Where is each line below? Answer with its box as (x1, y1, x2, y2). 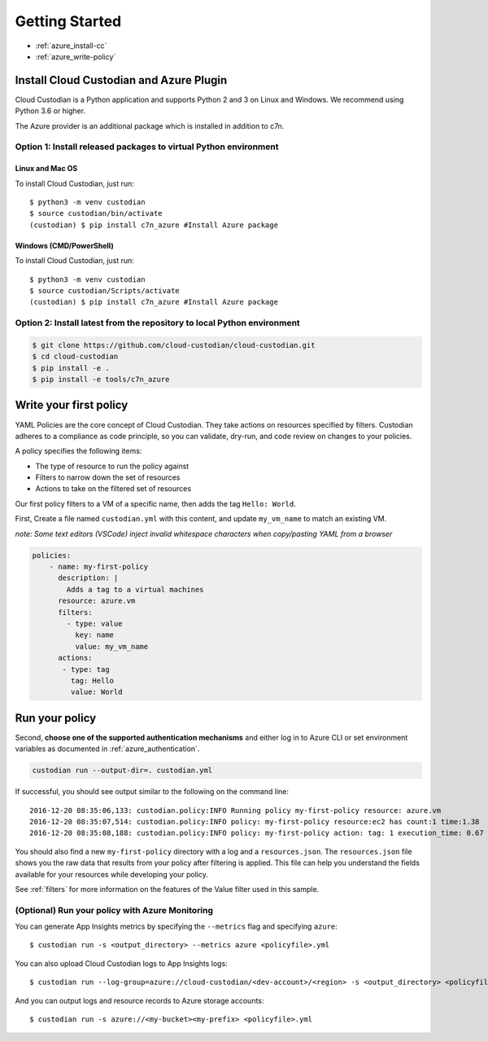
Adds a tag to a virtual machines (66, 585, 204, 594)
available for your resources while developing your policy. (15, 869, 209, 879)
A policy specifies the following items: (15, 446, 142, 456)
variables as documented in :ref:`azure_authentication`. (15, 744, 200, 753)
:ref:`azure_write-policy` (35, 51, 116, 61)
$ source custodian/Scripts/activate (29, 286, 181, 295)
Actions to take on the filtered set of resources (35, 484, 191, 494)
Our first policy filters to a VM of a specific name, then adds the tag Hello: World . (15, 499, 297, 508)
